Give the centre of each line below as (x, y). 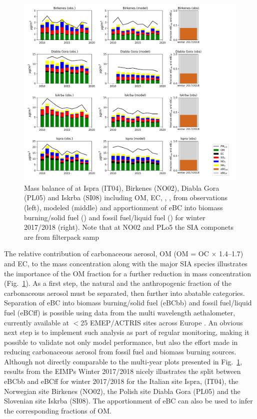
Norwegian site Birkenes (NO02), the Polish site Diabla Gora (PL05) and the (122, 391)
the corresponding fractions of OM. (58, 410)
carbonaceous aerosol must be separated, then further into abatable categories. (124, 293)
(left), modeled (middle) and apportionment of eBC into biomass (123, 207)
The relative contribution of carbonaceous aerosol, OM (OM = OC (106, 254)
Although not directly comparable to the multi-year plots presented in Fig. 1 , (123, 361)
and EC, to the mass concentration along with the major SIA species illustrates (126, 263)
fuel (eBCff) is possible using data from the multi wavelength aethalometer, (120, 312)
